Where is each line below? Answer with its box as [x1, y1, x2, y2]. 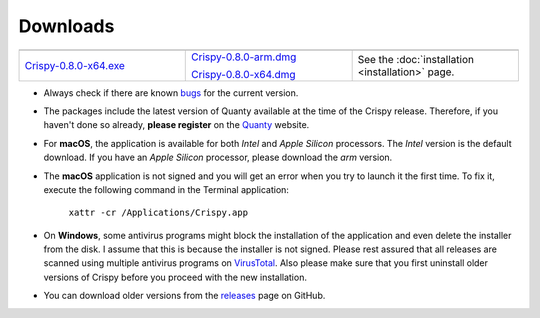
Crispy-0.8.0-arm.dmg [191, 50, 297, 64]
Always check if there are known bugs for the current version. [43, 86, 299, 99]
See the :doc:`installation [357, 52, 475, 66]
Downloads [18, 15, 115, 37]
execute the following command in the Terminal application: [43, 183, 290, 195]
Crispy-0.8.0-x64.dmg [191, 67, 296, 81]
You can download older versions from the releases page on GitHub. [43, 290, 326, 302]
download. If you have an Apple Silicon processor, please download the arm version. [43, 151, 393, 164]
